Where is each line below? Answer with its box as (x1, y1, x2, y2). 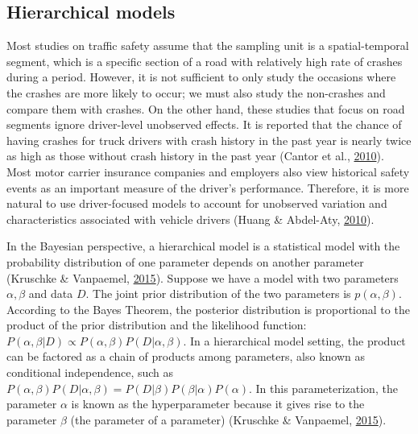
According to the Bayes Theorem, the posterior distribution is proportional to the (6, 300, 410, 317)
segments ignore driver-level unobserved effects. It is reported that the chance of (6, 116, 402, 133)
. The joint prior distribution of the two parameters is (85, 285, 351, 302)
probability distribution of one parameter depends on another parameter (6, 253, 364, 270)
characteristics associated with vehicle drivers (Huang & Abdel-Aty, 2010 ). (6, 210, 375, 227)
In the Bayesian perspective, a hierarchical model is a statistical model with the (6, 238, 400, 254)
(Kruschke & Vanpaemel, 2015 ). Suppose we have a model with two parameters (6, 269, 399, 286)
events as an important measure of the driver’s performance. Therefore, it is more (6, 179, 409, 196)
